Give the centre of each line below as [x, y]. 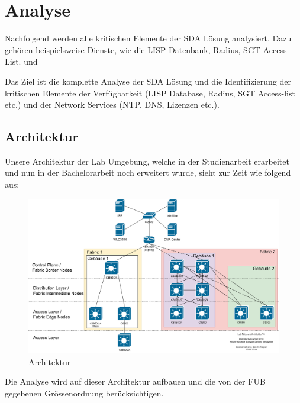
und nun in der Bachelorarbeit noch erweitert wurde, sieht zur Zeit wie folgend [148, 173]
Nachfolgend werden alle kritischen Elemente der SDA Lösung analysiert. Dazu [148, 38]
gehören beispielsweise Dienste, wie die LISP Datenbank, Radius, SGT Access [146, 49]
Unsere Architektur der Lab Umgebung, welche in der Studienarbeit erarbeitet [147, 161]
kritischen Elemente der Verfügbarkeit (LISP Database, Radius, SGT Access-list [150, 93]
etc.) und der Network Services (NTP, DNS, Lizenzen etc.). [112, 104]
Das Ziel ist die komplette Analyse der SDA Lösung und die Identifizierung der [148, 81]
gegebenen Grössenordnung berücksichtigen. [84, 393]
